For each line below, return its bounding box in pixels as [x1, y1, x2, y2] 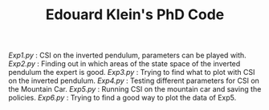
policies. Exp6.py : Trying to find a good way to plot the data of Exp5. [8, 93, 237, 103]
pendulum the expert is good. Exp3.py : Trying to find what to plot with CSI [8, 68, 255, 77]
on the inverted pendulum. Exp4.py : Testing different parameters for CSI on [8, 76, 259, 85]
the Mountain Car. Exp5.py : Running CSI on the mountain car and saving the [8, 84, 262, 94]
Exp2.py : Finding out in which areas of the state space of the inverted [8, 59, 241, 69]
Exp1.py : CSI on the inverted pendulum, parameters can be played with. [8, 50, 247, 61]
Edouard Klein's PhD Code [45, 6, 225, 24]
